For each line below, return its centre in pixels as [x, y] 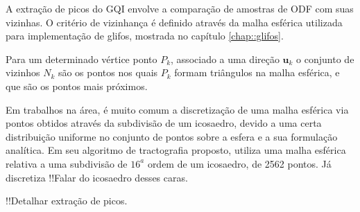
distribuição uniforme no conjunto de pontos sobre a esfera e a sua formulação [172, 136]
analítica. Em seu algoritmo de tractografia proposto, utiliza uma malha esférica [176, 150]
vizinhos [23, 72]
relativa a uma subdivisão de [67, 163]
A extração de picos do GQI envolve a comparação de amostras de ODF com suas [180, 8]
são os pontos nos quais [108, 72]
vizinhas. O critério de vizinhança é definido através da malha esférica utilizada [174, 22]
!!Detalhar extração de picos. [67, 201]
